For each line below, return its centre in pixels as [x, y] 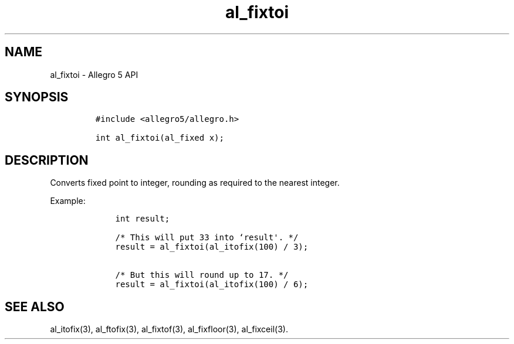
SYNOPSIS [37, 97]
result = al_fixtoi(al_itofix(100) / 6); [212, 285]
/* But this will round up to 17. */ [202, 275]
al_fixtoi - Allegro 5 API [94, 74]
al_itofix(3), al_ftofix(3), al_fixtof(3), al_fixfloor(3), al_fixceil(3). [169, 329]
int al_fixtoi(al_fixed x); [160, 138]
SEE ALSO [35, 306]
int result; [143, 219]
